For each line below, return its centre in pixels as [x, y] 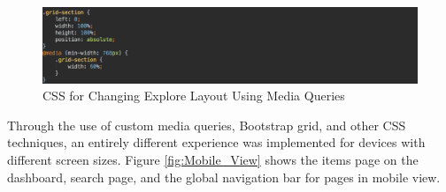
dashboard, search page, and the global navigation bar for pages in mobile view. [224, 177]
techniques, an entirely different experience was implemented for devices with [216, 142]
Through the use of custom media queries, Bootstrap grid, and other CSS [207, 125]
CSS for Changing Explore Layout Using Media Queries [194, 96]
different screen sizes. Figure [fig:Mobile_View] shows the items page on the [213, 159]
